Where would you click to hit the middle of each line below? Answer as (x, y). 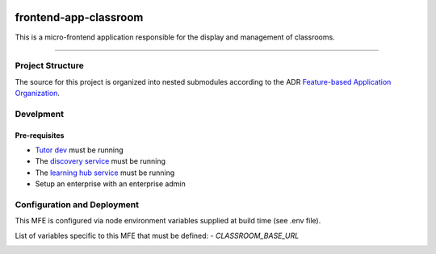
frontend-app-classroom (79, 17)
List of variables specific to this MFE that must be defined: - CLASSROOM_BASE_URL (157, 235)
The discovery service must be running (100, 161)
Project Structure (49, 66)
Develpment (40, 114)
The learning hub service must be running (105, 173)
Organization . (38, 94)
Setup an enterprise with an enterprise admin (110, 184)
